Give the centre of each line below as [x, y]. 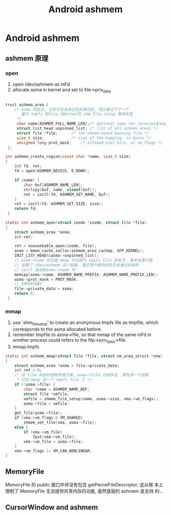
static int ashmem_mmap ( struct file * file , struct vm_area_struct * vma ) [84, 356]
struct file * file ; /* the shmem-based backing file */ [83, 133]
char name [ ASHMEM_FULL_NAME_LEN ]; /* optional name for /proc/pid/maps [93, 124]
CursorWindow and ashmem [52, 508]
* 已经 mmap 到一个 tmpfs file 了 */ [54, 380]
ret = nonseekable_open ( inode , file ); [55, 246]
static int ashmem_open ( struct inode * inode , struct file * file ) [76, 223]
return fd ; [26, 209]
